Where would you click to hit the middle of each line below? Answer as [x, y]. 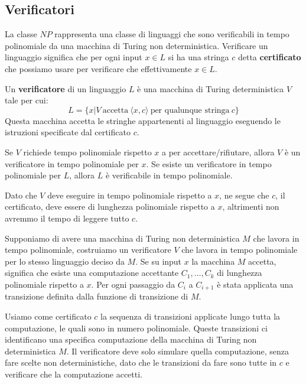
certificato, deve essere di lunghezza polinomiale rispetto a [110, 206]
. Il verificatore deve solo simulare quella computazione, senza [178, 351]
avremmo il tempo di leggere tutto [67, 218]
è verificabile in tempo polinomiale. [169, 175]
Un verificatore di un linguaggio [66, 88]
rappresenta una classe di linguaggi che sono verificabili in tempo [172, 34]
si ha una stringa [198, 57]
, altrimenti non [251, 206]
